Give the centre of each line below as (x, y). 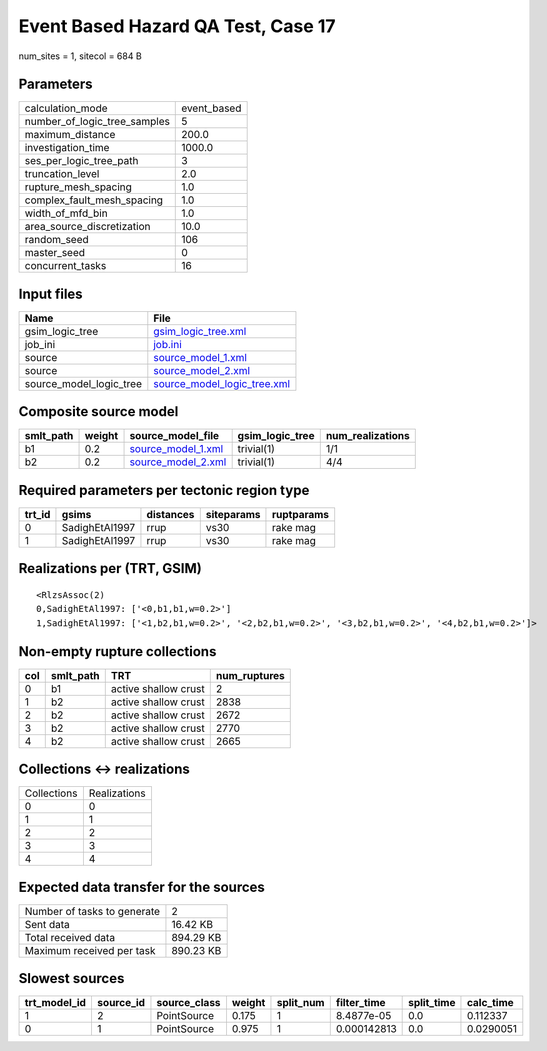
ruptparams (300, 514)
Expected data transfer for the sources (141, 886)
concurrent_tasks (65, 266)
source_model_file (174, 436)
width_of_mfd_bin (66, 213)
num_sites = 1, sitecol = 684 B (80, 56)
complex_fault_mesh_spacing (94, 200)
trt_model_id (55, 1003)
